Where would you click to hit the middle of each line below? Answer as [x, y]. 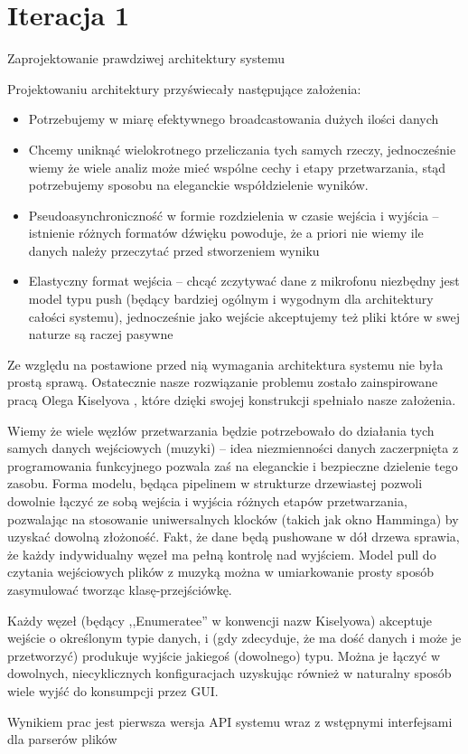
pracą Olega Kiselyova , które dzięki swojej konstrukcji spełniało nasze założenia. [232, 400]
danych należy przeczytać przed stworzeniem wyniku [174, 250]
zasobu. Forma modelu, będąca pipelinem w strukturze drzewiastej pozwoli [215, 483]
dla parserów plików [62, 739]
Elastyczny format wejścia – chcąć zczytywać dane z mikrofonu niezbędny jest [244, 281]
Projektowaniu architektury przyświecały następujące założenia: [184, 88]
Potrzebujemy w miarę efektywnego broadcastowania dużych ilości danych [234, 119]
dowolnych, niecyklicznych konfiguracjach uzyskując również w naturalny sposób [229, 673]
